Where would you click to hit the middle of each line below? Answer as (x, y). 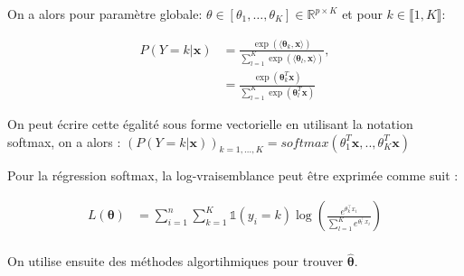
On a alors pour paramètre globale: (105, 14)
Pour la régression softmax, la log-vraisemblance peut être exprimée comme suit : (233, 175)
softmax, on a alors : (64, 141)
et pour (362, 14)
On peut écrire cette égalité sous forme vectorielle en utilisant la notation (210, 124)
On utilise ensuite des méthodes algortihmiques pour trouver (175, 261)
